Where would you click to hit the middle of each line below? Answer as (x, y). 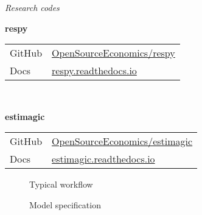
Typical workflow (61, 184)
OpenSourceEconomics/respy (113, 53)
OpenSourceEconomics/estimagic (122, 141)
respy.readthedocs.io (94, 71)
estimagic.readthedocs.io (103, 159)
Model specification (65, 204)
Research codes (32, 7)
